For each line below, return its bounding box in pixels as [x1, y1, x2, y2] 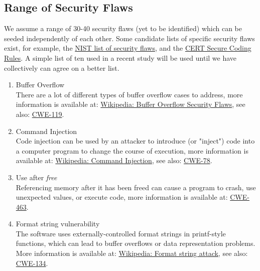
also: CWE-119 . [16, 108, 64, 119]
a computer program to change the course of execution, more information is [16, 145, 248, 156]
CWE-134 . [16, 257, 48, 268]
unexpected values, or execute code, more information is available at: [16, 192, 228, 202]
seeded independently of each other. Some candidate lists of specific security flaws [4, 33, 255, 43]
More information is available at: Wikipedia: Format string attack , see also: [16, 248, 248, 258]
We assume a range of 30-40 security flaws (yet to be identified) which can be [4, 23, 242, 34]
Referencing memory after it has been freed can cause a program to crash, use [16, 182, 256, 192]
